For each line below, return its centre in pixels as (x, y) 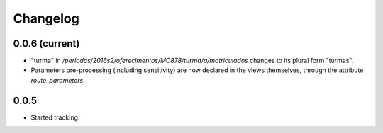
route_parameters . (58, 80)
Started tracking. (55, 117)
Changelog (46, 18)
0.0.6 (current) (46, 44)
